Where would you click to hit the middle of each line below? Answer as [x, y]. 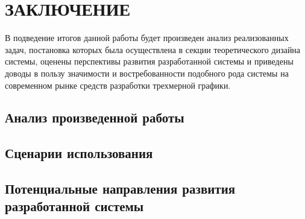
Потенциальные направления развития [120, 189]
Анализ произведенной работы [95, 117]
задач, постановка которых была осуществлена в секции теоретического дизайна [153, 49]
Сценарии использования [79, 153]
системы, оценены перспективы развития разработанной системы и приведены [149, 61]
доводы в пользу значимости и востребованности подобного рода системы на [147, 73]
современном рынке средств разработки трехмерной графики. [118, 85]
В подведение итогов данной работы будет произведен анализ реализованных [147, 38]
